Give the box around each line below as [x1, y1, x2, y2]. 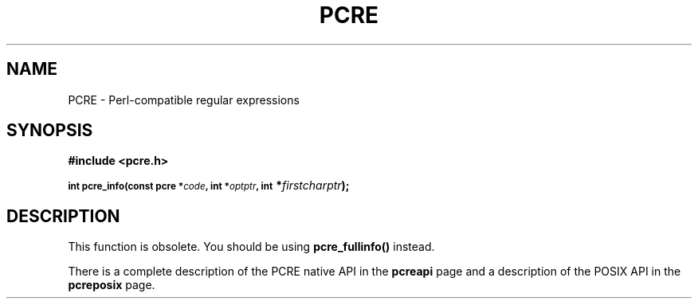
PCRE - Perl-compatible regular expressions [68, 92, 300, 107]
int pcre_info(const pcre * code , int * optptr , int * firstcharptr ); [68, 178, 350, 193]
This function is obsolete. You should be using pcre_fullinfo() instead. [68, 240, 435, 254]
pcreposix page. [68, 278, 155, 292]
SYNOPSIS [6, 120, 93, 141]
